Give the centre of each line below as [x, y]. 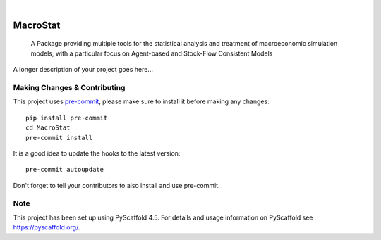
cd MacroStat [48, 128]
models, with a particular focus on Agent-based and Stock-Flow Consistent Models [152, 53]
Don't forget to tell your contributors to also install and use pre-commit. [116, 185]
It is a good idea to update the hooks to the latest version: [97, 153]
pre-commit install [59, 138]
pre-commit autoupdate [65, 170]
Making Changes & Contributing [69, 87]
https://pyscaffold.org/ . [47, 227]
